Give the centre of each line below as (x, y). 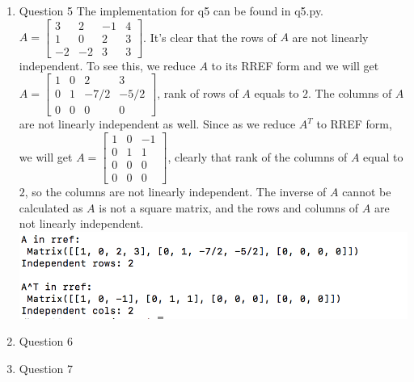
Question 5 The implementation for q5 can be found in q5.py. (171, 10)
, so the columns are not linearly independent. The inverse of (175, 192)
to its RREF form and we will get (295, 65)
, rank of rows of (198, 93)
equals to (277, 93)
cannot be (367, 192)
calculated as (51, 207)
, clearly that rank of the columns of (258, 156)
